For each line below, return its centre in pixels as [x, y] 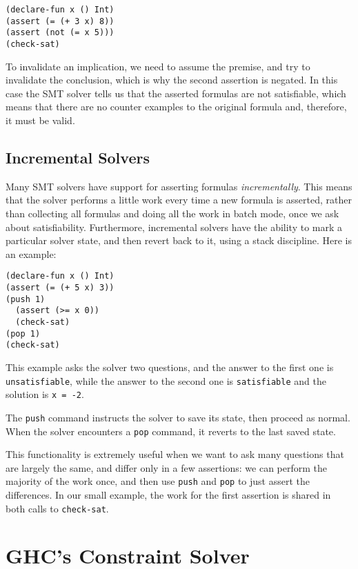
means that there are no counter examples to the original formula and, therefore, [176, 107]
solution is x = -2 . [45, 394]
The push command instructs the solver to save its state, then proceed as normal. [178, 417]
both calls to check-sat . [57, 508]
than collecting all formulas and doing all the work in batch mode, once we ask [172, 213]
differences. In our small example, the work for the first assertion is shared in [168, 495]
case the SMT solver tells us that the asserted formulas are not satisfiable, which [176, 93]
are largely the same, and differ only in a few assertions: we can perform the [167, 467]
